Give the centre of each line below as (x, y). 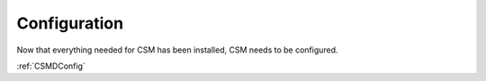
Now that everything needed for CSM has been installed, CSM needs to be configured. (177, 50)
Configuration (70, 23)
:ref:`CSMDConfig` (51, 66)
